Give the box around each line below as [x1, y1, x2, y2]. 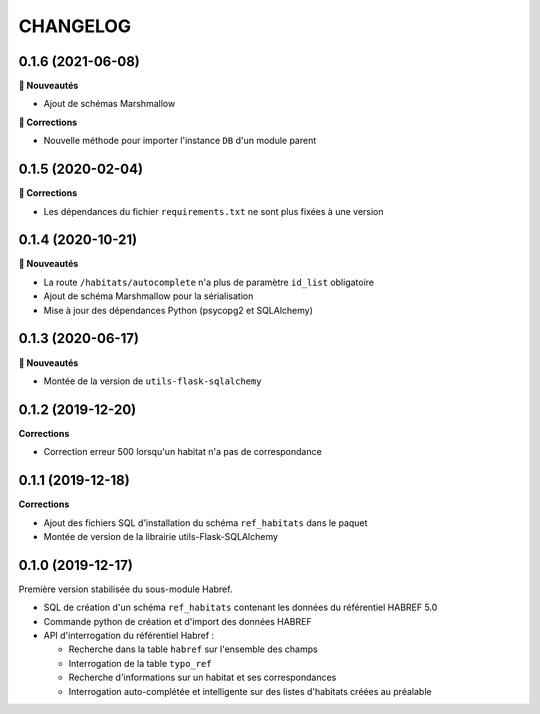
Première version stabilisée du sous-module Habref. [18, 583, 233, 595]
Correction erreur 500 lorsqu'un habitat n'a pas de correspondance [43, 446, 322, 458]
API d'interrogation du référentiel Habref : [43, 629, 215, 641]
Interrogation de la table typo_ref [68, 657, 212, 669]
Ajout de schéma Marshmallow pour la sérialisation [43, 290, 254, 302]
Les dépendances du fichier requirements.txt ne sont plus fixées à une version [43, 205, 384, 217]
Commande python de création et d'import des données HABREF [43, 615, 312, 627]
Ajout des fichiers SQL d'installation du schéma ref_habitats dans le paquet [43, 516, 368, 529]
